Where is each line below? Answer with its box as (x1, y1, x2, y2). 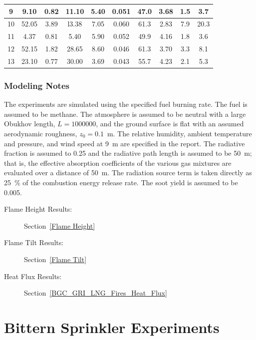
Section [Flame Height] (24, 220, 95, 231)
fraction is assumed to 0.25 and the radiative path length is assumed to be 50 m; (4, 148, 252, 158)
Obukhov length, (4, 118, 55, 129)
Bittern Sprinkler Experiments (4, 317, 220, 337)
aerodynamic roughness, (4, 128, 77, 138)
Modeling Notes (4, 79, 69, 91)
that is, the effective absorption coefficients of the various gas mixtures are (4, 157, 232, 168)
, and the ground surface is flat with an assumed (96, 118, 244, 129)
